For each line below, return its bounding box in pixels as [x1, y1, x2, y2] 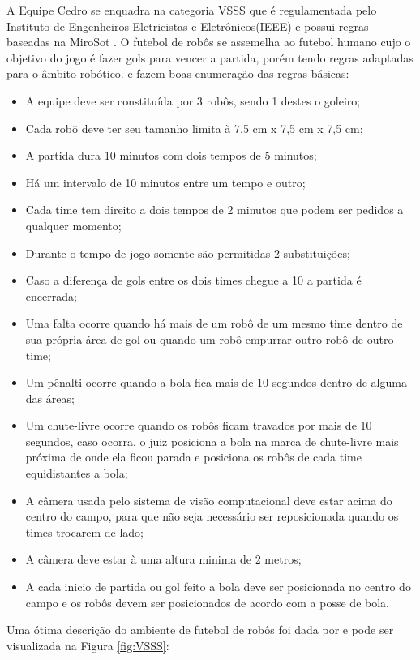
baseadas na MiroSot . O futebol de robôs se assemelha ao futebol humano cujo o [6, 33, 411, 50]
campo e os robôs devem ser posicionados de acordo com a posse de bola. [25, 594, 389, 611]
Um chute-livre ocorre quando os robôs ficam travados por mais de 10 [25, 417, 372, 434]
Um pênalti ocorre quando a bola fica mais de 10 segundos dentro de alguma [25, 374, 407, 391]
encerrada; [25, 287, 77, 304]
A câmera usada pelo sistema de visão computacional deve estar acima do [25, 491, 392, 508]
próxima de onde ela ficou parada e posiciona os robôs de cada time [25, 448, 362, 465]
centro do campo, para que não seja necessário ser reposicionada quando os [25, 508, 399, 525]
